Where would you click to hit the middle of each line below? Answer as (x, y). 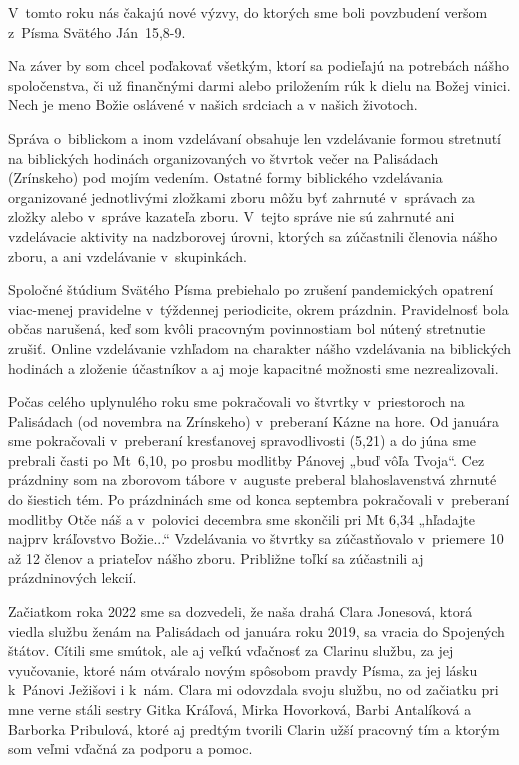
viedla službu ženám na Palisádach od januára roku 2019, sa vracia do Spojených (256, 630)
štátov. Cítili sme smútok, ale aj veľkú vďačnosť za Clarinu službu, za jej (231, 650)
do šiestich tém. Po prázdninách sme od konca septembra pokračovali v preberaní (259, 499)
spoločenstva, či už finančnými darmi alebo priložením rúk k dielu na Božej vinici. (259, 84)
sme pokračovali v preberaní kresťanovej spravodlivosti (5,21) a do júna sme (242, 440)
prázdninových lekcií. (72, 577)
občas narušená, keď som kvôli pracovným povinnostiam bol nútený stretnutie (247, 328)
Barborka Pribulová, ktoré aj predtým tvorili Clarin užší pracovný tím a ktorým (254, 728)
